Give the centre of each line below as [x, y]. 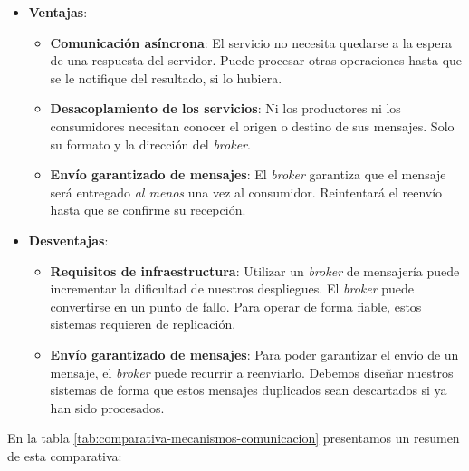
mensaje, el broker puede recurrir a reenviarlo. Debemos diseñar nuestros [252, 372]
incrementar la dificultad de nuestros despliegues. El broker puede [232, 288]
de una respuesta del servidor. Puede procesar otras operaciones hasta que [256, 60]
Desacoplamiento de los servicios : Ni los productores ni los [225, 108]
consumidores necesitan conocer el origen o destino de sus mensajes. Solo [252, 125]
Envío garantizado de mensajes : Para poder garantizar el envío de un [254, 354]
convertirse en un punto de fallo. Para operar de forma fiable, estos [236, 306]
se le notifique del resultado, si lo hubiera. [166, 77]
